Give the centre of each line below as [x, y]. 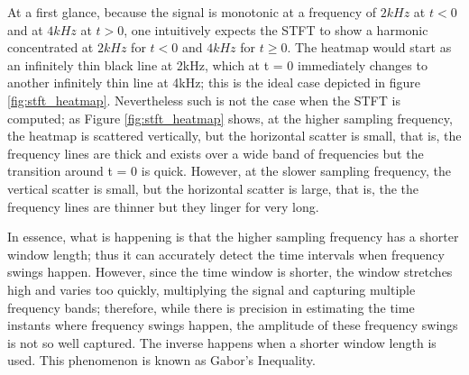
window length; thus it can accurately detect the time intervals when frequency [226, 254]
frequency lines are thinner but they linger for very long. [163, 206]
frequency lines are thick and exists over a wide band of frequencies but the [216, 153]
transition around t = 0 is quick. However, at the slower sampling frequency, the [230, 171]
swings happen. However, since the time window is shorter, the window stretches [230, 272]
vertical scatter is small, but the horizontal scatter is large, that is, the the [213, 188]
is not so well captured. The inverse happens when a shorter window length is [222, 342]
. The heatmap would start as [369, 47]
